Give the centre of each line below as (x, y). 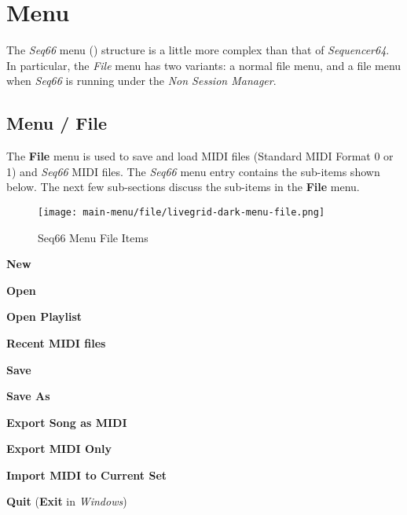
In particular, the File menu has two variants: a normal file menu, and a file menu (204, 65)
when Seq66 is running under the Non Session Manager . (141, 81)
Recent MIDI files (56, 342)
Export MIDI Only (59, 449)
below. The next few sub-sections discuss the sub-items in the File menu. (183, 187)
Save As (28, 396)
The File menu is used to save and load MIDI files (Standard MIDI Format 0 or (200, 156)
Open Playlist (44, 316)
